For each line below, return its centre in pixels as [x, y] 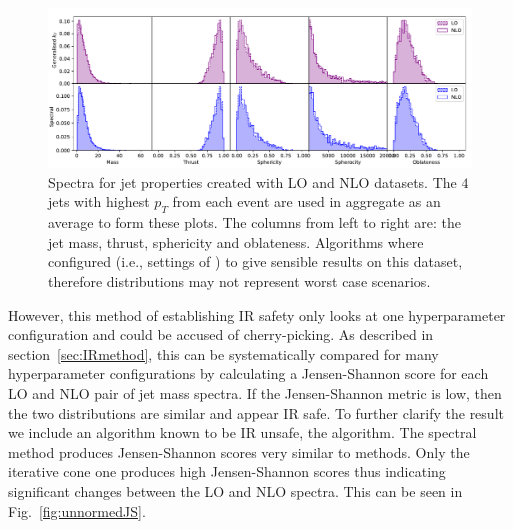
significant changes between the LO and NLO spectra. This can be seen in [235, 490]
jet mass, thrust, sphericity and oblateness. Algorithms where [236, 241]
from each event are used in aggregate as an [306, 201]
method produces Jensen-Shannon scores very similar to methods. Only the [239, 451]
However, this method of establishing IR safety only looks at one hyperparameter [257, 314]
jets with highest [99, 201]
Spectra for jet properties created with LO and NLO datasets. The [252, 181]
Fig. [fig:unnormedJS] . [77, 510]
